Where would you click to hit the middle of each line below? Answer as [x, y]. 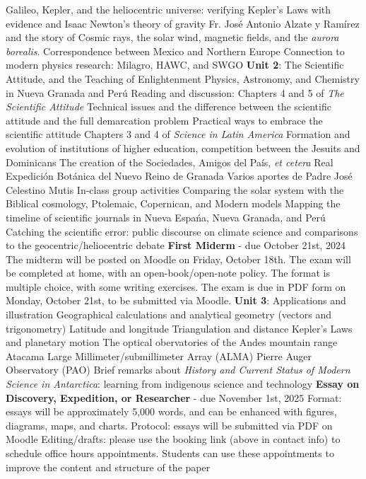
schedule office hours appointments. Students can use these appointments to [170, 453]
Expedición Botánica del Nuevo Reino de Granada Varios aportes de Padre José [179, 176]
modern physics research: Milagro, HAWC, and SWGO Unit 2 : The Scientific [175, 65]
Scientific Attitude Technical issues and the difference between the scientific [169, 106]
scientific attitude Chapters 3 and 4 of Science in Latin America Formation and [178, 134]
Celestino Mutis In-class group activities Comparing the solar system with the [175, 189]
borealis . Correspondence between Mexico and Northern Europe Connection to [175, 51]
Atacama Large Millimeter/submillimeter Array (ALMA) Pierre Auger [159, 356]
